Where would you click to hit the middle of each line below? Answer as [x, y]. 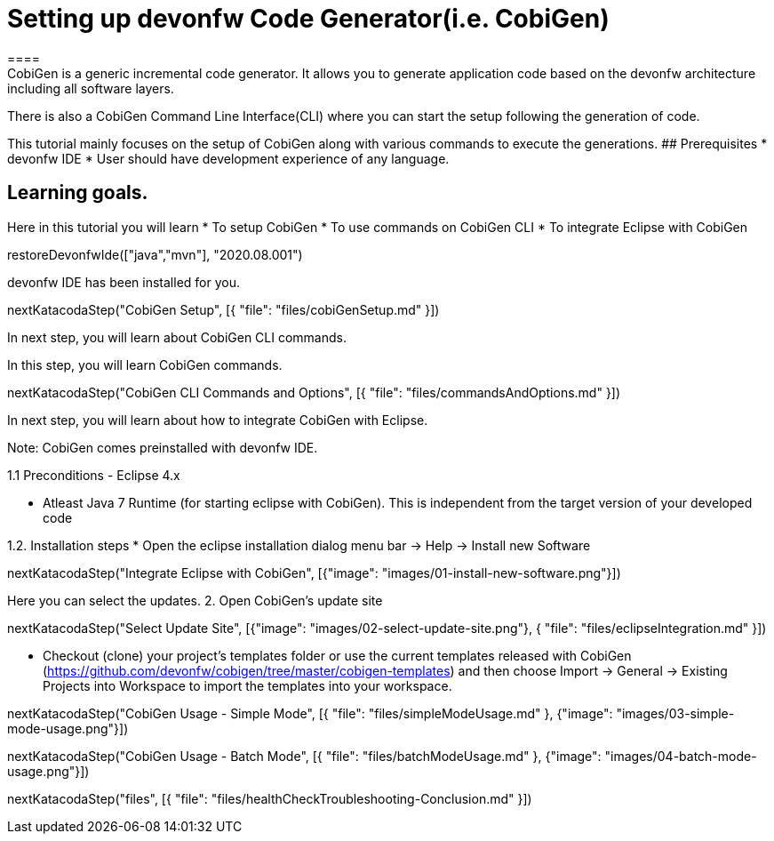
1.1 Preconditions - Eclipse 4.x [94, 475]
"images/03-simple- [675, 713]
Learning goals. [78, 193]
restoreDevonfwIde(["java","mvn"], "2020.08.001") [155, 254]
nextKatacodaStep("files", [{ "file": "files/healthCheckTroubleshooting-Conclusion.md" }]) [270, 798]
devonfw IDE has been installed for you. [124, 282]
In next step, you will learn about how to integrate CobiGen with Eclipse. [218, 420]
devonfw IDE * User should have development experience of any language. [228, 158]
